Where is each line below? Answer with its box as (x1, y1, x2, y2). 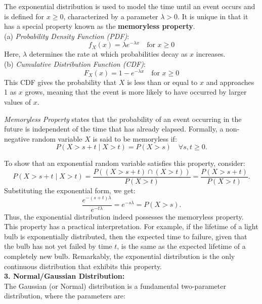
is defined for (4, 11, 45, 21)
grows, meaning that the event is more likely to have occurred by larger (25, 86, 247, 97)
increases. (196, 49, 226, 59)
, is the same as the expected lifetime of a (117, 241, 246, 251)
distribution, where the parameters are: (4, 290, 125, 301)
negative (4, 133, 30, 144)
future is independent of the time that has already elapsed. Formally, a (4, 123, 224, 134)
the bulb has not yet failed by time (4, 241, 112, 251)
